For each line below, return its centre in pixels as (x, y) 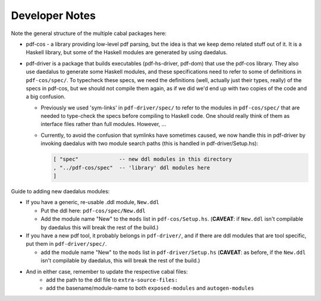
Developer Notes (53, 15)
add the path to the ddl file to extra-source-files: (112, 280)
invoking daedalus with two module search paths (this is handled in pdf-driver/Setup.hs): (150, 143)
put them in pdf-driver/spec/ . (66, 244)
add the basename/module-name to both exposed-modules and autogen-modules (150, 288)
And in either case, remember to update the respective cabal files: (107, 271)
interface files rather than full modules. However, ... (103, 124)
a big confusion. (45, 97)
